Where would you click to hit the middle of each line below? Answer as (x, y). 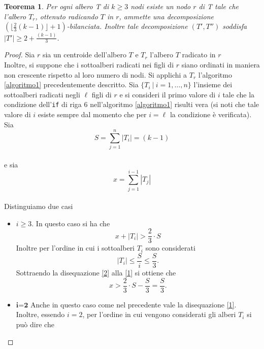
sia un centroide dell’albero (84, 55)
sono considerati (170, 248)
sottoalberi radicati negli (42, 94)
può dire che (35, 324)
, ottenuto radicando (67, 16)
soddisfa (235, 26)
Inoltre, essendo (40, 314)
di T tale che (219, 6)
